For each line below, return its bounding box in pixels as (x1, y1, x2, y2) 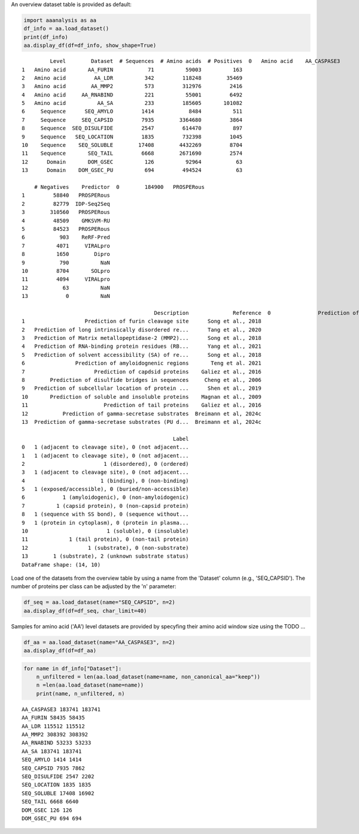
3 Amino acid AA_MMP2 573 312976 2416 (22, 83, 243, 90)
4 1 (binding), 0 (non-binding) (22, 477, 189, 484)
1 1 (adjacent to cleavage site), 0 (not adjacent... (22, 452, 189, 459)
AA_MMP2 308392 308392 (22, 731, 89, 737)
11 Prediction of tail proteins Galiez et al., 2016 (22, 402, 261, 409)
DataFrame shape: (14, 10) (22, 561, 101, 568)
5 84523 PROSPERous (22, 225, 111, 232)
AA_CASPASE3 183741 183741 (22, 706, 101, 713)
